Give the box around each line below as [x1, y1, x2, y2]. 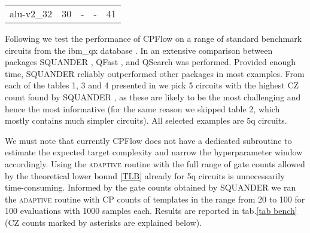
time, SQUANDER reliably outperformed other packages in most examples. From [5, 67, 305, 79]
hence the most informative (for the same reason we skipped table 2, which [5, 102, 280, 115]
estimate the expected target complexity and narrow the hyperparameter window [5, 146, 303, 158]
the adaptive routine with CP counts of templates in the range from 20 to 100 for [5, 192, 305, 205]
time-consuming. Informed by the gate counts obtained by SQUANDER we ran [5, 181, 296, 194]
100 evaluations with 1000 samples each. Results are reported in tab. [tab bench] [5, 204, 297, 217]
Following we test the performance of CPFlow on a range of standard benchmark [5, 32, 302, 44]
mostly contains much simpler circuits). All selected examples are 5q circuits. [5, 114, 287, 127]
